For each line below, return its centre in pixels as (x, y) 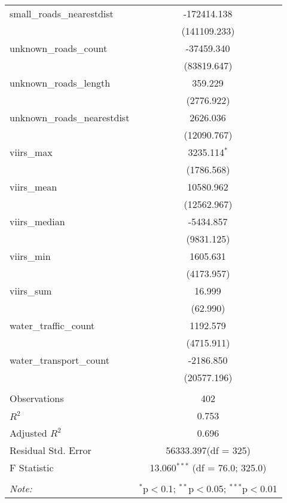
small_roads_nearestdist (62, 13)
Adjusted (28, 433)
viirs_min (30, 256)
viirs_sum (31, 291)
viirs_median (37, 221)
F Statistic (32, 467)
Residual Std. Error (51, 450)
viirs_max (31, 152)
